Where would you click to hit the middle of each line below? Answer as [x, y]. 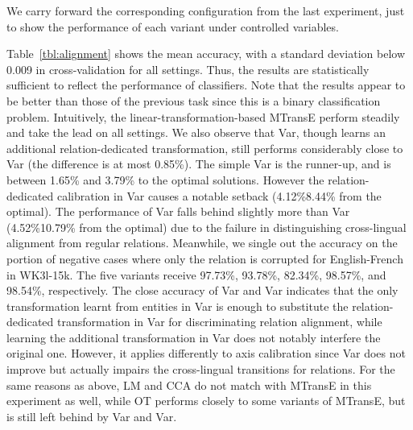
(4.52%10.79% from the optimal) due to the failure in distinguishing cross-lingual [206, 227]
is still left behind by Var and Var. [92, 416]
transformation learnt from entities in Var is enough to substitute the [178, 306]
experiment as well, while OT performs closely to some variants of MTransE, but [206, 401]
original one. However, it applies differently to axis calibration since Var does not [206, 353]
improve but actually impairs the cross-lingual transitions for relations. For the [201, 369]
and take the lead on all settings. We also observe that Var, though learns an [196, 132]
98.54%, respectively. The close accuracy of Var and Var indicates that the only [202, 290]
